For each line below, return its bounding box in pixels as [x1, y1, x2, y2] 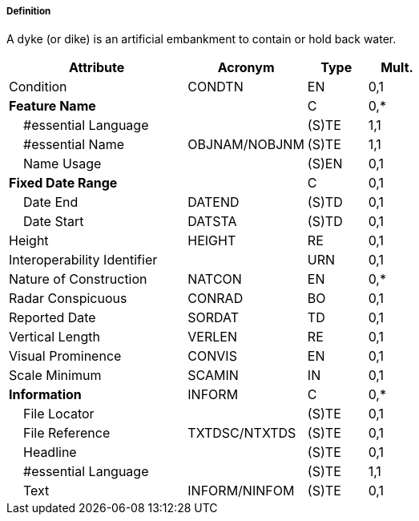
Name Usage [23, 155, 102, 172]
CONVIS [187, 348, 237, 365]
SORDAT [187, 309, 240, 326]
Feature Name [9, 98, 96, 115]
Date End [23, 194, 79, 211]
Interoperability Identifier [9, 252, 158, 269]
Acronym [217, 59, 275, 76]
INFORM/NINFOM [187, 483, 295, 499]
